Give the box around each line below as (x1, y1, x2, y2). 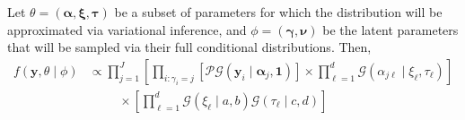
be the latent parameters (322, 20, 459, 39)
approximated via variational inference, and (7, 20, 247, 39)
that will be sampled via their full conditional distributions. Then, (7, 38, 372, 56)
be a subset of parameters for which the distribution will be (114, 3, 443, 21)
